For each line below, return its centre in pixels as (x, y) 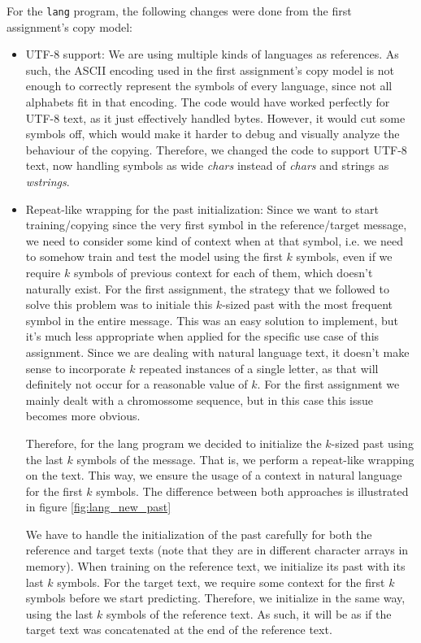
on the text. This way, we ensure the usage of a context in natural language (214, 475)
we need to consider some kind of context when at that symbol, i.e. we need (214, 240)
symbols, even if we (344, 256)
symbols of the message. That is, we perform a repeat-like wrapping (245, 459)
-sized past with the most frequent (308, 304)
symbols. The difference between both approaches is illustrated (252, 491)
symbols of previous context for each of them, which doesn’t (223, 272)
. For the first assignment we (328, 384)
